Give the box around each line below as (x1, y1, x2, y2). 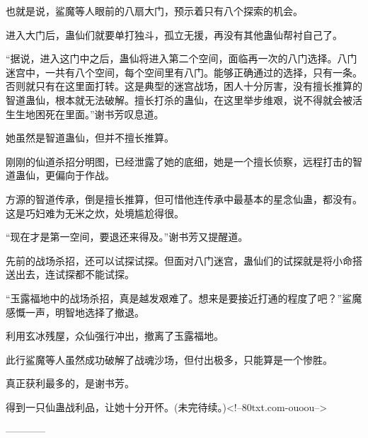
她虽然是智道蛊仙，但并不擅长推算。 (6, 130, 174, 145)
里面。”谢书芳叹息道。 (64, 106, 164, 121)
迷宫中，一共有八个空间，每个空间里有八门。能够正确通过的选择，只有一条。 (6, 64, 362, 79)
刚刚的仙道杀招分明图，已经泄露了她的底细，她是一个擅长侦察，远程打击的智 (6, 154, 362, 168)
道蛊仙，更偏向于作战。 (6, 168, 115, 183)
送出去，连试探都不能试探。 (6, 267, 134, 282)
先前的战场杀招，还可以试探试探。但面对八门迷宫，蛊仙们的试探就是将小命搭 (6, 253, 362, 267)
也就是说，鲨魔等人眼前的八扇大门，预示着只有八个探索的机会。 (6, 4, 303, 18)
